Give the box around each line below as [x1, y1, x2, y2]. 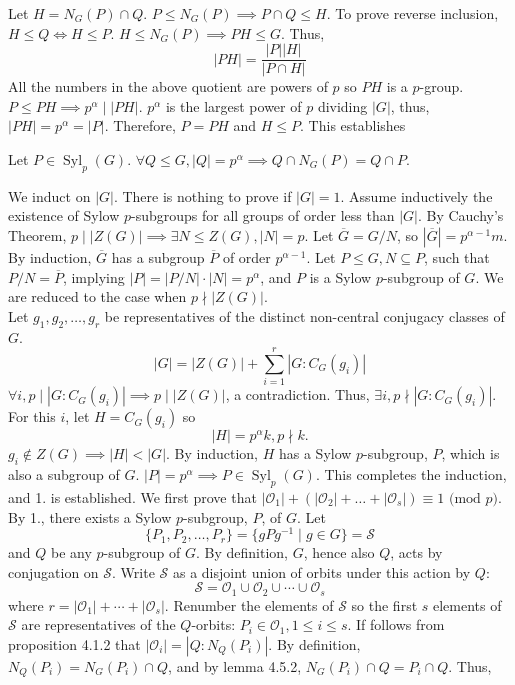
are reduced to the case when [8, 286, 187, 307]
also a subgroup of [8, 464, 120, 485]
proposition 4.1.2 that [8, 634, 141, 654]
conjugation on [8, 561, 99, 582]
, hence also [303, 542, 375, 563]
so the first [351, 594, 418, 615]
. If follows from [347, 614, 445, 635]
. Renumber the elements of [164, 594, 334, 615]
